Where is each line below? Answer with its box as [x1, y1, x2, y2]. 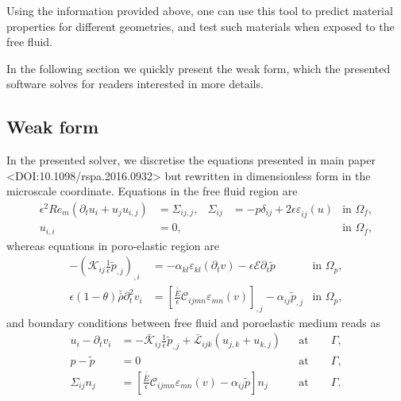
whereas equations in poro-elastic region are [6, 237, 219, 253]
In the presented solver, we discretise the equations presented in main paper [6, 152, 376, 168]
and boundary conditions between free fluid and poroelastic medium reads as [6, 314, 381, 330]
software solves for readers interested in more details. [6, 75, 264, 92]
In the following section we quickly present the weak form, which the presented [6, 60, 391, 76]
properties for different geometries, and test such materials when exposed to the [6, 17, 395, 34]
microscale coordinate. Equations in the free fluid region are [6, 183, 298, 199]
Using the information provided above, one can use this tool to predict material [6, 2, 393, 18]
